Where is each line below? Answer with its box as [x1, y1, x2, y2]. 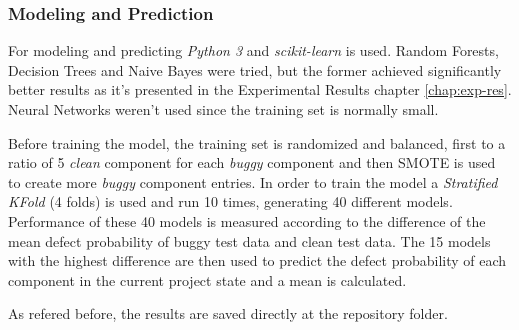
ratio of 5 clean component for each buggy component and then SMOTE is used [8, 152, 496, 173]
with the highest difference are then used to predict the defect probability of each [8, 250, 507, 271]
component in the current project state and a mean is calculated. [8, 269, 407, 290]
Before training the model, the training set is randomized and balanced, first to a [8, 132, 506, 153]
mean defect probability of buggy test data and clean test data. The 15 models [8, 230, 491, 251]
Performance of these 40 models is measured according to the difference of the [8, 210, 486, 231]
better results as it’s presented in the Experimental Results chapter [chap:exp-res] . [8, 79, 512, 100]
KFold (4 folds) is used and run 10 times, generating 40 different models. [8, 191, 453, 212]
